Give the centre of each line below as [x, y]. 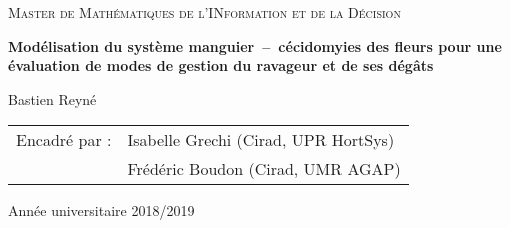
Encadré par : [64, 140]
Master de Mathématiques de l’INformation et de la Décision [204, 12]
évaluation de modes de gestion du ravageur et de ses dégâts [221, 65]
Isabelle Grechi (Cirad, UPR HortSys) [261, 140]
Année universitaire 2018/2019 [101, 210]
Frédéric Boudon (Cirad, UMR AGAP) [264, 169]
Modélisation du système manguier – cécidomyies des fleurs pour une [255, 45]
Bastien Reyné [52, 98]
